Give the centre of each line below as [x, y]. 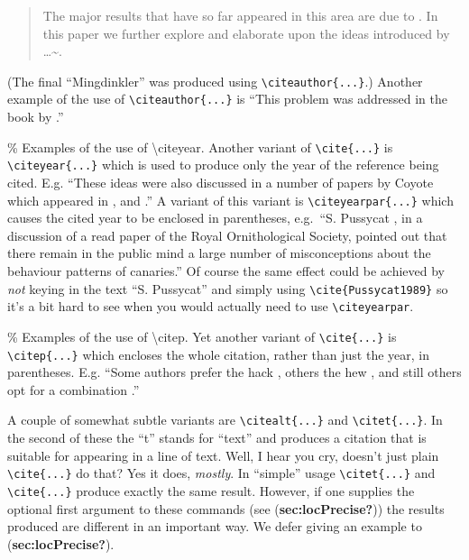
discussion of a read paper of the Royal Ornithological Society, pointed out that [227, 235]
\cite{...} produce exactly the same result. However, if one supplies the [211, 490]
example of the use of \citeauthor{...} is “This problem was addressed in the [227, 99]
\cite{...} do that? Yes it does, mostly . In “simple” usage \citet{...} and [221, 473]
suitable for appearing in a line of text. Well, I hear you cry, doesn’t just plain [223, 455]
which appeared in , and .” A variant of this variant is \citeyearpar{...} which [230, 200]
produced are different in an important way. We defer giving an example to [215, 526]
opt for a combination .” [74, 389]
